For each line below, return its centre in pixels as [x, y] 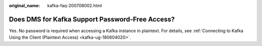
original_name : [25, 6]
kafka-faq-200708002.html [74, 6]
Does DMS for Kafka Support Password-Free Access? [92, 19]
